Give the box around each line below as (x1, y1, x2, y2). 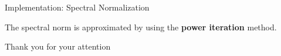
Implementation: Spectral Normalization (5, 1, 150, 13)
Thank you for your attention (5, 40, 111, 52)
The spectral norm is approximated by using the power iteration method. (5, 20, 277, 33)
